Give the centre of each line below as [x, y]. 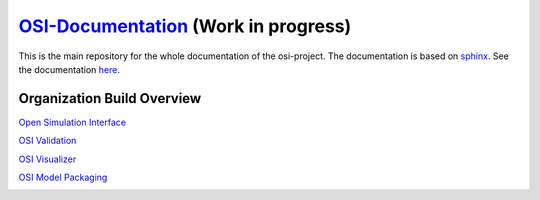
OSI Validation [47, 141]
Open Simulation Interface [72, 122]
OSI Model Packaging [63, 177]
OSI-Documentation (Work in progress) [185, 26]
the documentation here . [69, 69]
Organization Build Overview [110, 98]
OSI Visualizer [47, 159]
